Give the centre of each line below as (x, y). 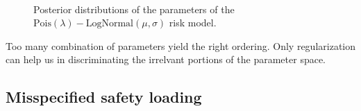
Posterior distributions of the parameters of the (134, 9)
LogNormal (110, 24)
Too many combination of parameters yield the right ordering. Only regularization (181, 45)
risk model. (193, 23)
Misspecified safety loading (104, 97)
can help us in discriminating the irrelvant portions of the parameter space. (166, 59)
